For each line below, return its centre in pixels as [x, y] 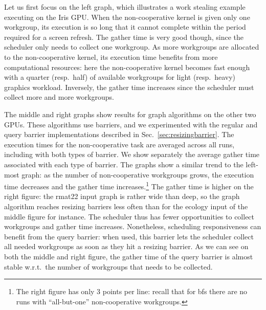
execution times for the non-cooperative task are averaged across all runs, [119, 144]
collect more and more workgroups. [59, 97]
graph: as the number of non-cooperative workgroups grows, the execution [138, 174]
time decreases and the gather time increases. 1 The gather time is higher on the [129, 185]
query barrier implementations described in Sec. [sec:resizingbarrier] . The [119, 134]
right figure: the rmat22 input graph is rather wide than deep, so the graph [122, 196]
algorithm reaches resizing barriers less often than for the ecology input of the [126, 206]
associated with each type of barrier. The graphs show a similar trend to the [124, 164]
